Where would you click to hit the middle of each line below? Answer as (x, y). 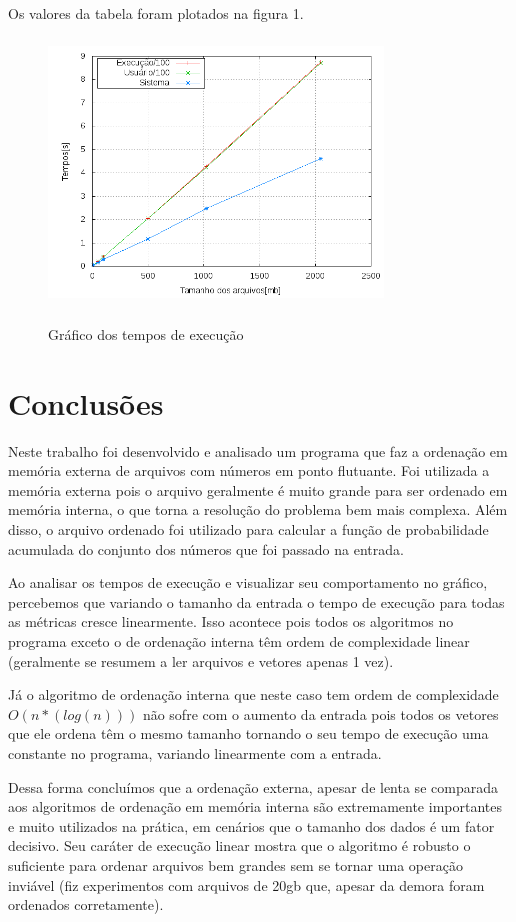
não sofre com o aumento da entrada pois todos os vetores (320, 713)
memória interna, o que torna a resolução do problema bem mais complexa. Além (258, 509)
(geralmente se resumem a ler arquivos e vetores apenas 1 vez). (201, 660)
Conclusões (86, 402)
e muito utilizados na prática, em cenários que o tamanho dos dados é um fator (251, 825)
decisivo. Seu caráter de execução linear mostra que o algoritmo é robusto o (239, 845)
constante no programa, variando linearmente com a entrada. (195, 753)
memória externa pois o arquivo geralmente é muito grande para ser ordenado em (258, 489)
